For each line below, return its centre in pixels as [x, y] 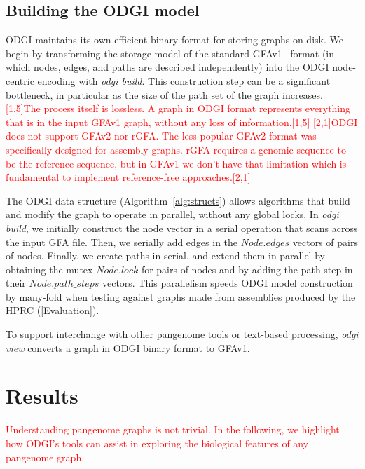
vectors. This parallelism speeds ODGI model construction [227, 283]
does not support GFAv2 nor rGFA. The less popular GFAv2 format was [161, 136]
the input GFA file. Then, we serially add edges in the [122, 242]
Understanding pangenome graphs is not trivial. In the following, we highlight [173, 429]
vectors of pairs [325, 242]
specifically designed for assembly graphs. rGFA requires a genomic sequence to [176, 149]
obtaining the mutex [49, 269]
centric [20, 80]
